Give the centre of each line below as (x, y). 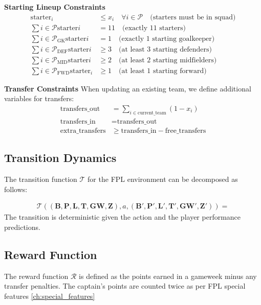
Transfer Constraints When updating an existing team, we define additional (128, 88)
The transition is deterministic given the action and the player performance (123, 217)
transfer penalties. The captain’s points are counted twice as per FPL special (125, 286)
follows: (16, 189)
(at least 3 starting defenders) (165, 49)
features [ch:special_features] (50, 296)
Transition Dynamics (60, 158)
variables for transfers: (39, 98)
